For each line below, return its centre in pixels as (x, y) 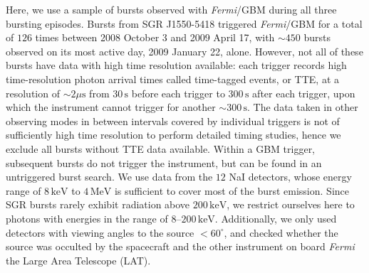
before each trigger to (178, 93)
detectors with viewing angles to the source (100, 232)
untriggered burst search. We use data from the (109, 177)
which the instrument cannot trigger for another (111, 107)
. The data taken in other (303, 107)
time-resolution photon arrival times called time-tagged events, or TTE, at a (172, 79)
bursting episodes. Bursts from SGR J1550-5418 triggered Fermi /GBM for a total (184, 23)
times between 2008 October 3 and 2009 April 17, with (155, 37)
